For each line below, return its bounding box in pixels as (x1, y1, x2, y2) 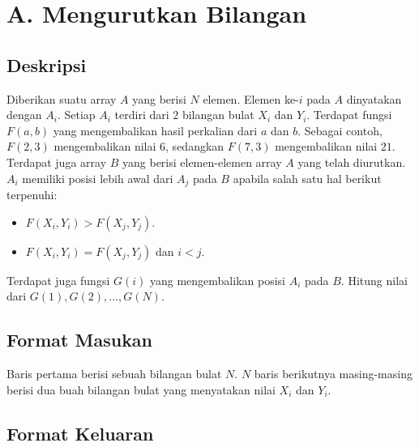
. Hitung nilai (340, 271, 408, 288)
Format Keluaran (6, 420, 154, 445)
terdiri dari (114, 106, 169, 123)
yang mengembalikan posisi (149, 271, 285, 288)
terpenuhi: (6, 186, 58, 202)
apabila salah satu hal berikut (233, 169, 382, 186)
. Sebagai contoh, (297, 121, 383, 138)
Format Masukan (6, 327, 153, 352)
